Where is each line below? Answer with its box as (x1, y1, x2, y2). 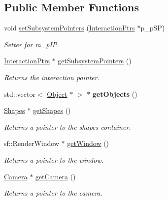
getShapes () (33, 105, 71, 115)
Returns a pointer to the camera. (4, 188, 103, 198)
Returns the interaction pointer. (4, 72, 100, 82)
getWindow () (67, 138, 109, 148)
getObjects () (92, 88, 137, 99)
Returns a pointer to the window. (4, 154, 103, 165)
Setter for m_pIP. (4, 39, 59, 49)
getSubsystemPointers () (58, 56, 132, 66)
